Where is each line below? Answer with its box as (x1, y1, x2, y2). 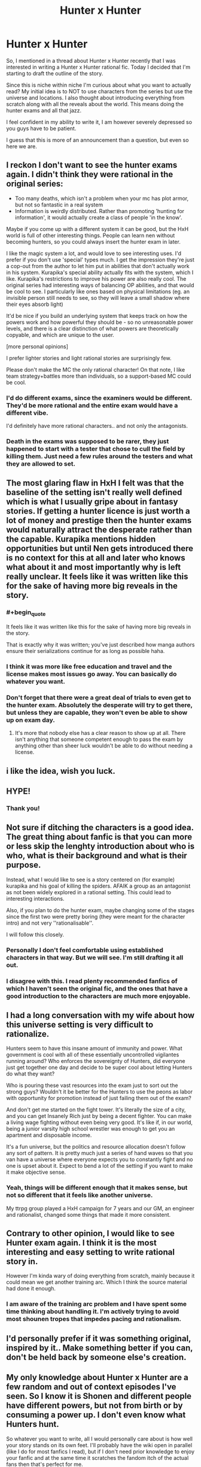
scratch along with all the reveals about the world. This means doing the (6, 100, 184, 108)
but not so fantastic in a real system (14, 201, 103, 208)
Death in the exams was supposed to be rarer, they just (6, 437, 169, 445)
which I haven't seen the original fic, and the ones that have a (6, 984, 188, 992)
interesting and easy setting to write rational (6, 1247, 175, 1257)
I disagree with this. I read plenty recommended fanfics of (6, 977, 178, 985)
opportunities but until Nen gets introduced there (6, 543, 193, 554)
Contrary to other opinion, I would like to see (6, 1228, 175, 1238)
